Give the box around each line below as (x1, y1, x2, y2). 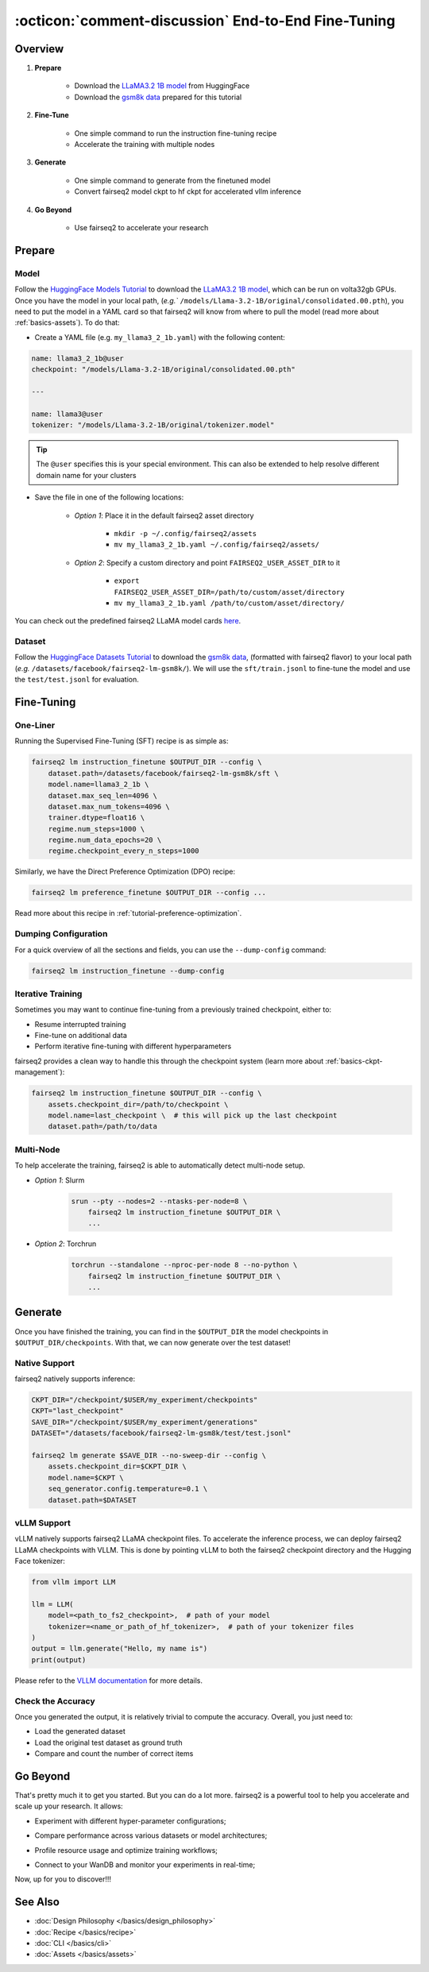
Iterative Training (14, 988, 83, 999)
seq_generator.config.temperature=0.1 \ (48, 1484, 208, 1493)
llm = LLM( (31, 1600, 74, 1608)
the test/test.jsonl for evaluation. (14, 675, 139, 685)
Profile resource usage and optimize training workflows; (34, 1845, 218, 1854)
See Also (14, 1895, 60, 1909)
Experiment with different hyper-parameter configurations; (34, 1816, 226, 1826)
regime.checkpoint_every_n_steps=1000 (48, 847, 199, 855)
